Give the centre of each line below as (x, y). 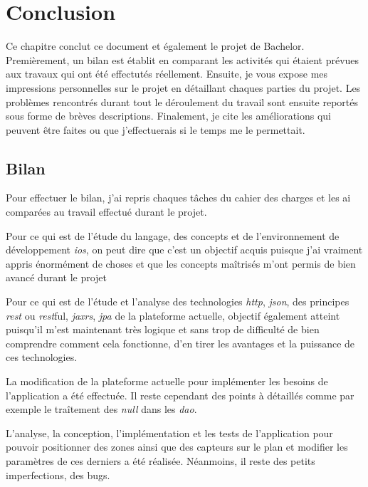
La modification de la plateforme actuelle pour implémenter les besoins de (167, 381)
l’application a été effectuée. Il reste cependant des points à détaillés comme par (180, 395)
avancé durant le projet (57, 277)
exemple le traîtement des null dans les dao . (101, 409)
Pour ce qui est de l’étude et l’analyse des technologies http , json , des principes (178, 302)
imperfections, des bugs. (58, 475)
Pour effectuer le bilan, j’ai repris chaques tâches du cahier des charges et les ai (178, 198)
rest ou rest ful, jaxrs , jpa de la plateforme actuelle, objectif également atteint (173, 315)
